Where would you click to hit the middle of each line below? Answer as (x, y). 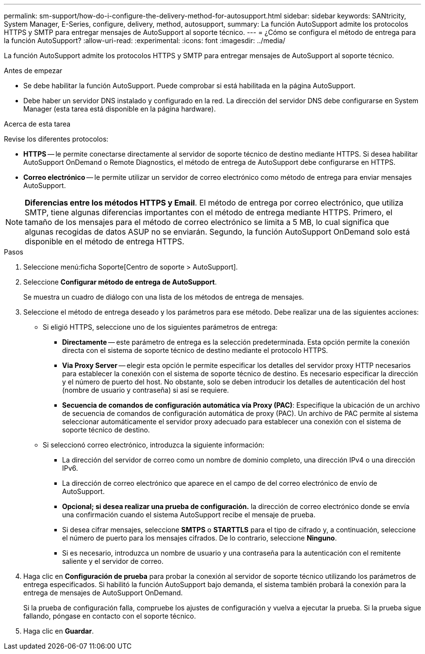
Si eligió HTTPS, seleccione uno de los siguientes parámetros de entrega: (160, 327)
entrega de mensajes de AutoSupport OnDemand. (103, 593)
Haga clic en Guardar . (59, 631)
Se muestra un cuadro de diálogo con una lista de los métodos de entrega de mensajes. (164, 297)
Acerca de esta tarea (37, 124)
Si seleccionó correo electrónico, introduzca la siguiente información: (154, 445)
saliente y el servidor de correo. (113, 561)
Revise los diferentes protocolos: (56, 139)
